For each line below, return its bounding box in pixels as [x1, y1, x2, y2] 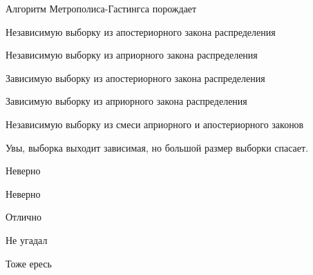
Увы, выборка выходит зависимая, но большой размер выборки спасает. [6, 140, 309, 154]
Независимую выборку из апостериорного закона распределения [6, 24, 276, 39]
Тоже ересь [6, 256, 52, 270]
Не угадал [6, 232, 48, 247]
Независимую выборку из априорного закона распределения [6, 48, 258, 62]
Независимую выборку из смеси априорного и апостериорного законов [6, 116, 304, 131]
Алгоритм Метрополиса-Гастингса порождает [6, 1, 197, 15]
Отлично [6, 210, 41, 224]
